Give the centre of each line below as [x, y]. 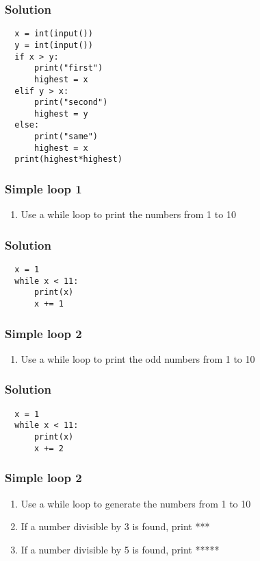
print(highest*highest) [68, 159]
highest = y [61, 114]
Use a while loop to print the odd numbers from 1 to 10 [138, 358]
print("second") [71, 103]
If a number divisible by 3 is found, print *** [115, 526]
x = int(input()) [54, 34]
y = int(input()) [54, 45]
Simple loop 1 [43, 189]
